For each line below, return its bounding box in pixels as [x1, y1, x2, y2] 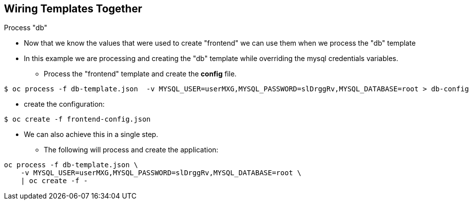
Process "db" [4, 23, 48, 32]
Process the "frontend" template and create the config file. [44, 69, 237, 78]
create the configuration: [24, 100, 105, 109]
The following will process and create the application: [44, 145, 219, 154]
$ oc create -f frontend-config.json [4, 115, 151, 124]
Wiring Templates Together [4, 2, 142, 15]
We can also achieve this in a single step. [24, 130, 158, 139]
